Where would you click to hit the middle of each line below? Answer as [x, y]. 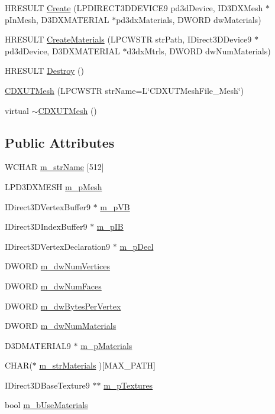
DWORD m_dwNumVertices [58, 266]
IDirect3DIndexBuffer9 [46, 226]
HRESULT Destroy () [44, 71]
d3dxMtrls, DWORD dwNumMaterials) [199, 50]
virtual [17, 110]
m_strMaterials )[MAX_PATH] [97, 365]
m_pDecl [137, 246]
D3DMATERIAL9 [38, 345]
